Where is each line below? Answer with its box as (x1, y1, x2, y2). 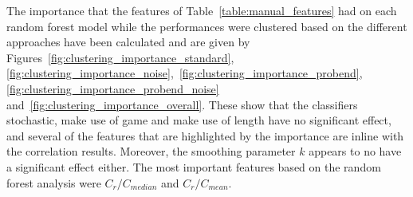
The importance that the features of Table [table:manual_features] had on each (6, 2, 397, 18)
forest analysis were (6, 174, 101, 191)
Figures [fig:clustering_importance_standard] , (6, 49, 234, 65)
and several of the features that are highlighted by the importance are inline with (6, 127, 404, 144)
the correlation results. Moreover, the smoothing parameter (6, 143, 296, 160)
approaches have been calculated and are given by (6, 33, 250, 50)
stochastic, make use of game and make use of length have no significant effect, (6, 112, 391, 128)
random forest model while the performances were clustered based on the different (6, 18, 407, 34)
